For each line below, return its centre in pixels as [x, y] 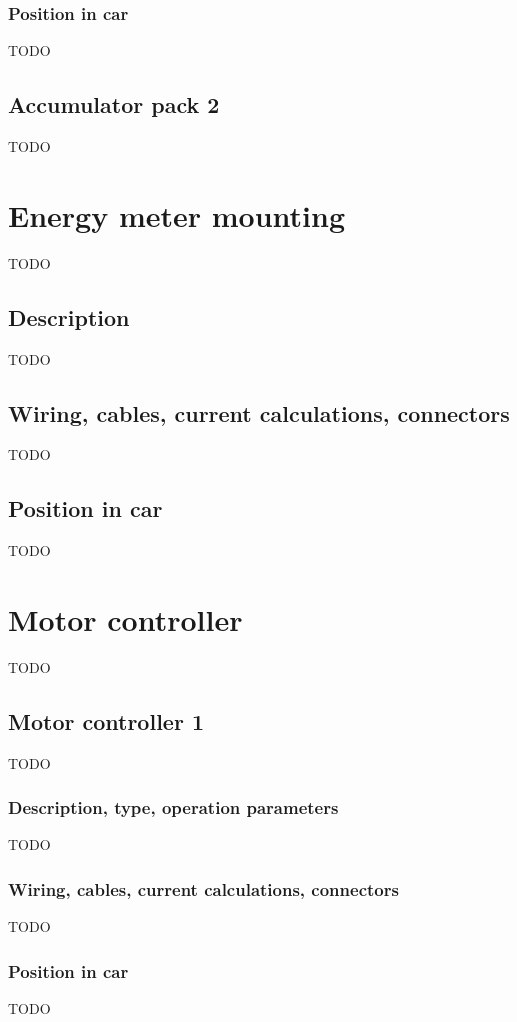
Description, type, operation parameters [173, 807]
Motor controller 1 [106, 720]
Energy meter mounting [177, 214]
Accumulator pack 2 [114, 104]
